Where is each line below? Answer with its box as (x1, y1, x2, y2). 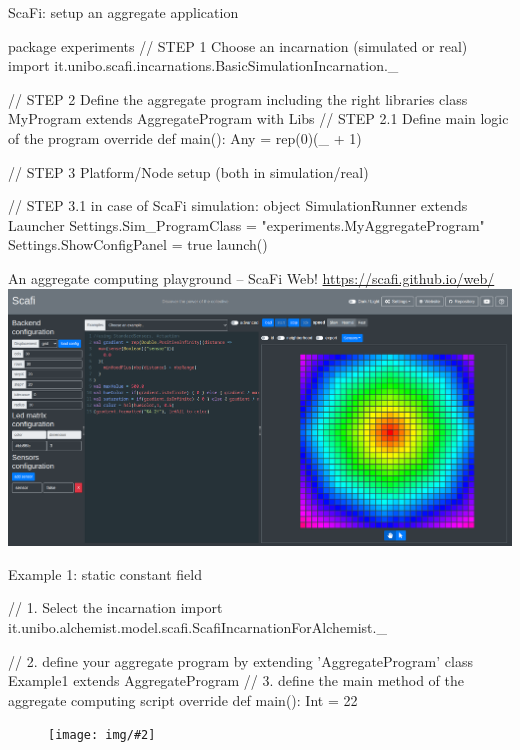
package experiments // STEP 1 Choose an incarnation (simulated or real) (8, 35, 468, 56)
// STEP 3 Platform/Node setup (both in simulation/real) (8, 161, 369, 182)
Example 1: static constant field (8, 563, 203, 584)
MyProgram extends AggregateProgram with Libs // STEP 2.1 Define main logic (8, 108, 509, 129)
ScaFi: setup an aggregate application (8, 2, 239, 22)
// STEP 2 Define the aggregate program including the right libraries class (8, 88, 468, 109)
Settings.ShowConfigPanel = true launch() (8, 234, 268, 255)
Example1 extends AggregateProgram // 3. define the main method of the (8, 670, 464, 691)
